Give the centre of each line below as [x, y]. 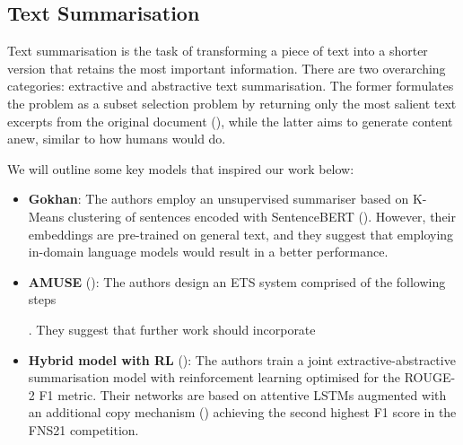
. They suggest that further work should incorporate [172, 329]
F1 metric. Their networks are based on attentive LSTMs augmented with [243, 394]
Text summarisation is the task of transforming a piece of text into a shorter [218, 51]
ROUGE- [430, 377]
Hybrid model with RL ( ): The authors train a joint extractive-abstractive [242, 359]
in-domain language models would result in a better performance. [208, 252]
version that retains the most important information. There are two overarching [227, 68]
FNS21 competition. [83, 429]
